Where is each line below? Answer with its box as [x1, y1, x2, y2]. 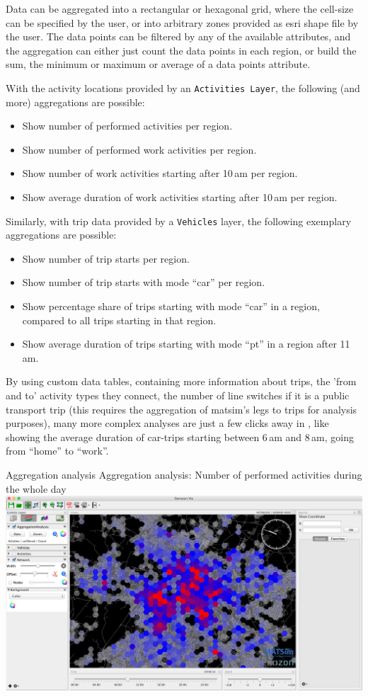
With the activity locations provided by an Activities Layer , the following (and [6, 80, 360, 95]
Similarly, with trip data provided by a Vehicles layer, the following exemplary [6, 213, 352, 228]
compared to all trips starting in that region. [22, 312, 217, 327]
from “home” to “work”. [6, 443, 109, 458]
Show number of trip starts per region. [22, 251, 190, 266]
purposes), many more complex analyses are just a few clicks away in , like [6, 416, 329, 430]
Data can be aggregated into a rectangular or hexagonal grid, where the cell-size [6, 1, 354, 16]
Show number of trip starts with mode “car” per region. [22, 275, 265, 290]
